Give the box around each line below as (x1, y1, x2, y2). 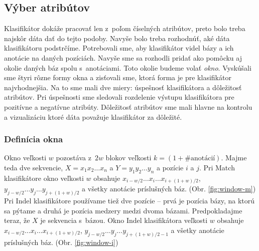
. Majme (221, 152, 247, 163)
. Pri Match (199, 162, 235, 172)
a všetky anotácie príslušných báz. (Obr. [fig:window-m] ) (82, 183, 256, 194)
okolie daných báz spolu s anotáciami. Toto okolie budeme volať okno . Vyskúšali (4, 62, 251, 73)
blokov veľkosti (105, 152, 152, 163)
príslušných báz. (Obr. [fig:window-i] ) (4, 236, 118, 247)
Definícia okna (4, 133, 63, 145)
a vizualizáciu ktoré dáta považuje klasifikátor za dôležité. (4, 111, 182, 122)
